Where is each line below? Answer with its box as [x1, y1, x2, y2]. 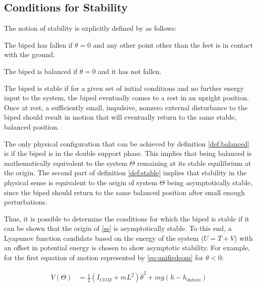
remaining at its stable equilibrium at [137, 157, 251, 168]
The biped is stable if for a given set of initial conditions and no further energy [4, 82, 244, 93]
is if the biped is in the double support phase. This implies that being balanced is [4, 148, 252, 158]
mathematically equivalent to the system [4, 157, 128, 168]
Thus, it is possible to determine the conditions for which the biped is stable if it [4, 213, 250, 223]
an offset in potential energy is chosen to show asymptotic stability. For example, [4, 242, 250, 253]
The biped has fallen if [4, 39, 73, 50]
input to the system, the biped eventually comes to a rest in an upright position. [4, 92, 249, 103]
